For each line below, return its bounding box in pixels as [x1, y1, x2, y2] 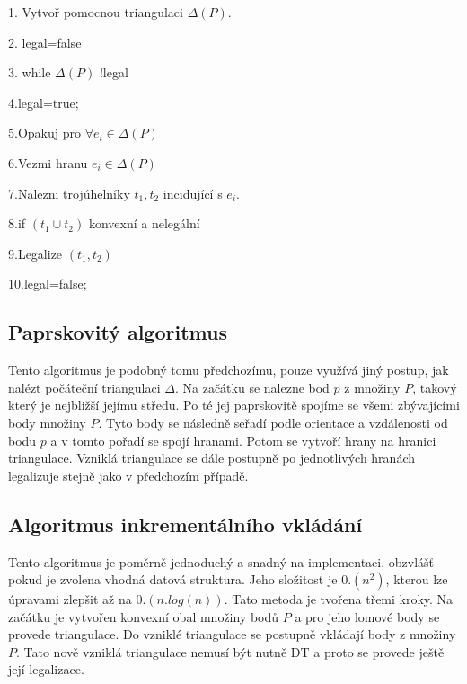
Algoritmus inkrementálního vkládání [8, 510, 363, 537]
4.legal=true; [8, 93, 79, 111]
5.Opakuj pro [8, 123, 81, 142]
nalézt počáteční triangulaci [8, 378, 161, 396]
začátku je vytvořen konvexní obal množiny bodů [8, 607, 279, 626]
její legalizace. [8, 660, 84, 679]
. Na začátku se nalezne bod [174, 378, 330, 396]
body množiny [8, 413, 86, 431]
